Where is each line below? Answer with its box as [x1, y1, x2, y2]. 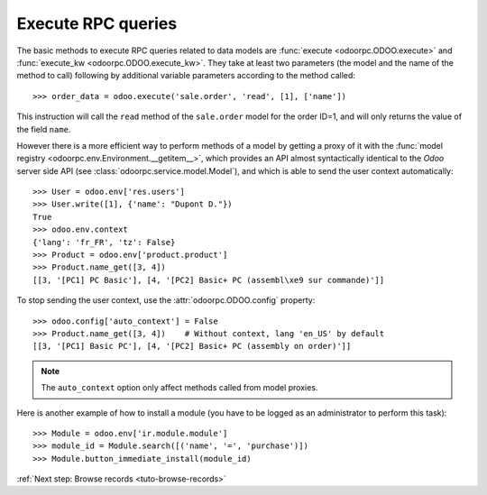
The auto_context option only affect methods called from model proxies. [41, 382, 318, 393]
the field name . [16, 124, 71, 134]
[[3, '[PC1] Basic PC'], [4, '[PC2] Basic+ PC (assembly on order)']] [32, 341, 352, 352]
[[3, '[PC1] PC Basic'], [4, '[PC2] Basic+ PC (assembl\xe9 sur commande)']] [32, 275, 385, 285]
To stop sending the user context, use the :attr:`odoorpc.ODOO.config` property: [16, 295, 316, 306]
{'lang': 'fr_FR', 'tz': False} [32, 237, 176, 247]
